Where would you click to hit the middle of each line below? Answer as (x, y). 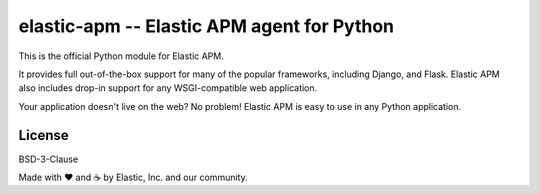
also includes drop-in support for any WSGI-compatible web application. (168, 88)
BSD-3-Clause (48, 159)
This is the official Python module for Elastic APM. (121, 56)
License (43, 135)
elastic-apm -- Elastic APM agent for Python (206, 26)
